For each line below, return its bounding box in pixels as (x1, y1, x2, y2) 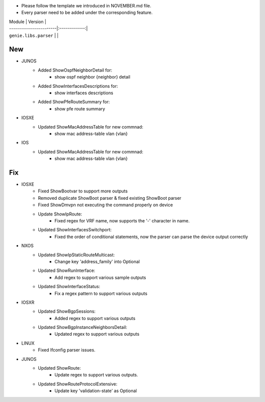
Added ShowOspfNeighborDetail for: (38, 67, 112, 73)
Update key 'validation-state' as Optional (54, 388, 137, 394)
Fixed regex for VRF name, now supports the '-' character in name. (54, 218, 190, 224)
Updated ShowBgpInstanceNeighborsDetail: (38, 324, 128, 330)
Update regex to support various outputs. (54, 372, 138, 378)
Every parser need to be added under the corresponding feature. (21, 10, 153, 16)
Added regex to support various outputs (54, 315, 136, 321)
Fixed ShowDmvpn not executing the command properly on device (38, 202, 173, 208)
